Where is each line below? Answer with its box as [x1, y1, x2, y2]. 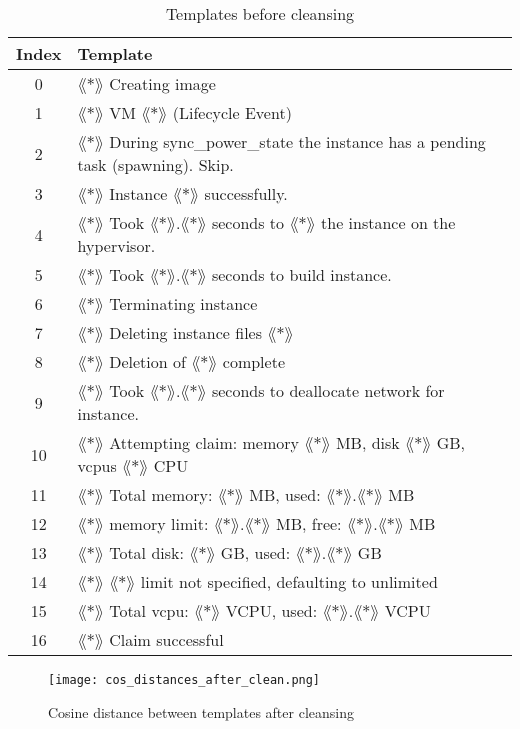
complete [222, 350, 285, 373]
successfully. [204, 182, 288, 205]
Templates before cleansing [165, 2, 355, 25]
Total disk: [109, 541, 184, 564]
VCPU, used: [225, 599, 318, 622]
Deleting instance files [109, 321, 263, 344]
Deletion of [109, 350, 186, 373]
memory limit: [109, 512, 209, 535]
